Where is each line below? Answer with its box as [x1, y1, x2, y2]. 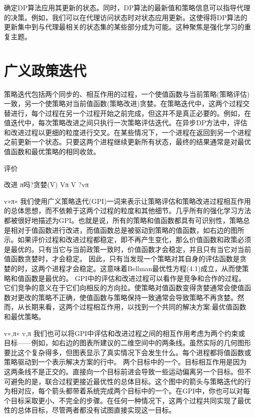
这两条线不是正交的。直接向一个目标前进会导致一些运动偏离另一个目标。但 [4, 366, 244, 376]
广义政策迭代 [4, 60, 87, 80]
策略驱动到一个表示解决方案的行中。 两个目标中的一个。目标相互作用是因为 [4, 357, 247, 367]
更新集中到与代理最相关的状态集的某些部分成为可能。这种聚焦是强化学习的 [4, 22, 244, 32]
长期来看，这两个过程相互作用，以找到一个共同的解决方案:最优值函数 [24, 302, 246, 312]
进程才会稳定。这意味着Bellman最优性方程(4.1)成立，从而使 [51, 263, 242, 273]
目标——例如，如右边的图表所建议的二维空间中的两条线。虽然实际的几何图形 [4, 337, 251, 348]
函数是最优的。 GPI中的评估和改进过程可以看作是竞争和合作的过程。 [24, 273, 246, 283]
